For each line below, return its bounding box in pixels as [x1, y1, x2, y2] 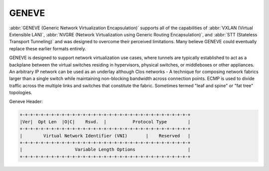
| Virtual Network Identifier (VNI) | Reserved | [19, 133, 191, 139]
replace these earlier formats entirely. [9, 45, 87, 52]
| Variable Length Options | [19, 147, 191, 153]
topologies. [9, 89, 32, 95]
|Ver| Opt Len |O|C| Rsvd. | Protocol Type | [19, 119, 191, 124]
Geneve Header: [9, 98, 43, 104]
